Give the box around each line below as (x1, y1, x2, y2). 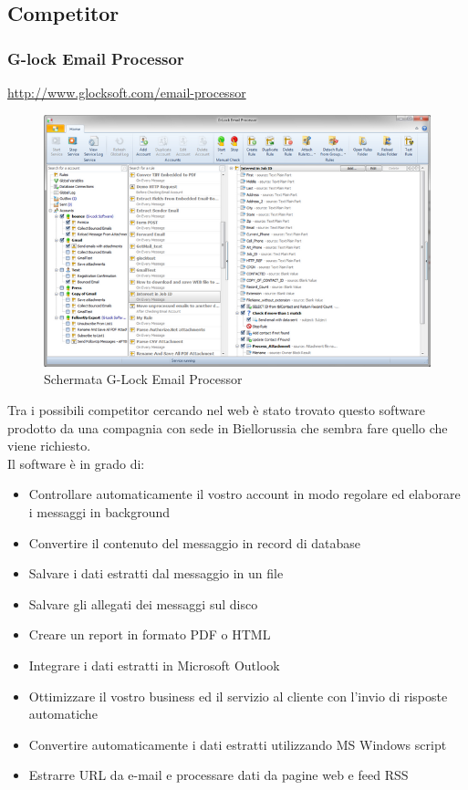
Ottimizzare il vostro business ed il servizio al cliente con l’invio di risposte (28, 686, 448, 705)
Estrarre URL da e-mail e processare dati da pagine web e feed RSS (28, 765, 409, 785)
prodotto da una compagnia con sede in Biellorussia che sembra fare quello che (7, 418, 448, 437)
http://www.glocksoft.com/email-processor (7, 83, 246, 101)
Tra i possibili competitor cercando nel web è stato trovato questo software (7, 400, 425, 420)
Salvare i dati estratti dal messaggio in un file (28, 564, 284, 583)
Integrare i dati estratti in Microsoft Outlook (28, 655, 280, 674)
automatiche (28, 704, 98, 723)
